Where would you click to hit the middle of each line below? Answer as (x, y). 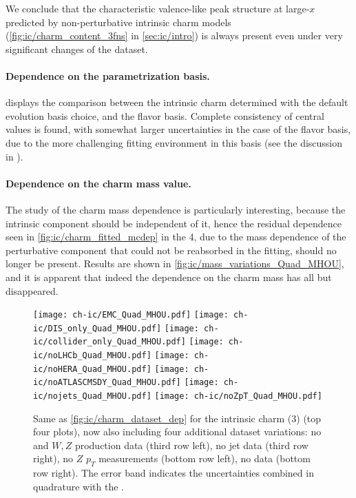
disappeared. (32, 290)
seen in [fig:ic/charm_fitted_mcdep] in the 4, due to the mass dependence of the (176, 237)
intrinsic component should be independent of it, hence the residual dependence (174, 223)
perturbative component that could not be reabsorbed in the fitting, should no (171, 250)
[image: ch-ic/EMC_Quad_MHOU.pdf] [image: (131, 315)
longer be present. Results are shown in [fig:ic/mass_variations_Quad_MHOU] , (175, 263)
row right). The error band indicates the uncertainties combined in (174, 473)
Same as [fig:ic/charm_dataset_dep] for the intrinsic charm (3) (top (177, 418)
